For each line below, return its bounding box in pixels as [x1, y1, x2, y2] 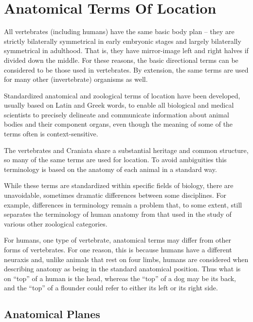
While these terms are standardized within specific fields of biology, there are [4, 180, 234, 190]
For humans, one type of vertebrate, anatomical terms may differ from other [4, 235, 231, 245]
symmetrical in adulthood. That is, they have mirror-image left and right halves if [4, 45, 249, 56]
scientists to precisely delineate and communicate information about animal [4, 109, 229, 119]
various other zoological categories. [4, 218, 108, 228]
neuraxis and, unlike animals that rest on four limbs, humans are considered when [4, 254, 249, 264]
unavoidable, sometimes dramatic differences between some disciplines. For [4, 190, 226, 200]
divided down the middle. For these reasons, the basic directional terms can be [4, 55, 238, 65]
